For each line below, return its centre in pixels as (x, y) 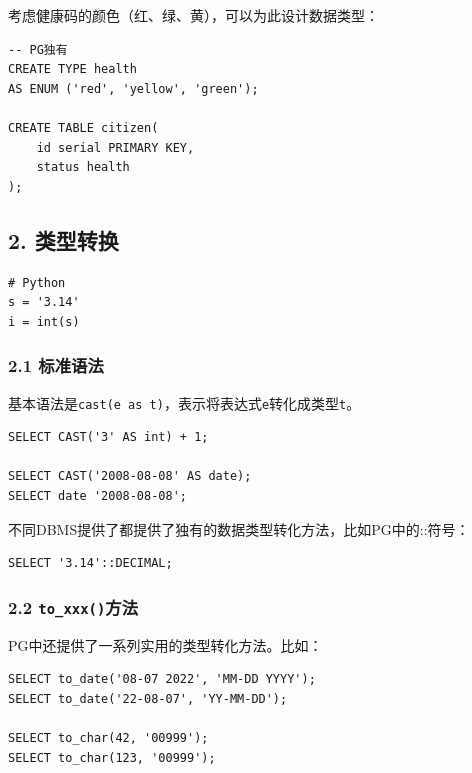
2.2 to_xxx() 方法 (73, 606)
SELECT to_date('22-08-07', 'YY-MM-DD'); (148, 698)
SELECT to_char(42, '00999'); (108, 737)
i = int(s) (44, 321)
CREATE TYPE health (72, 69)
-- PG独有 (38, 49)
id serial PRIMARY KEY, (115, 147)
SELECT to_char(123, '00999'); (112, 757)
